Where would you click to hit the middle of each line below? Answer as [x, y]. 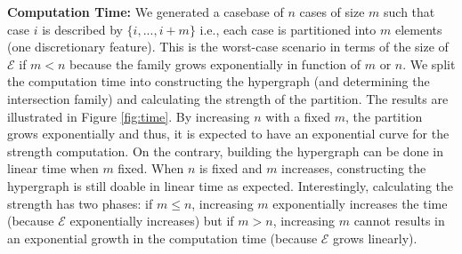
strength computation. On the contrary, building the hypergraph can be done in [225, 151]
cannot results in [399, 221]
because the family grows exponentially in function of [215, 63]
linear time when [53, 168]
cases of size [332, 12]
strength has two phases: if [80, 203]
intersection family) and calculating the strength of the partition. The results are [228, 98]
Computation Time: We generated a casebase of [146, 12]
